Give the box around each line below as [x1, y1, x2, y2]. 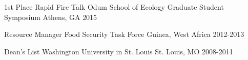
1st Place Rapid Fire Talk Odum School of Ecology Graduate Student [4, 2, 224, 12]
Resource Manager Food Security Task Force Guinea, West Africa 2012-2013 [4, 29, 244, 39]
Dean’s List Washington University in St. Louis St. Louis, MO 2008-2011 [4, 46, 233, 56]
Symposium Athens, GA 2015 [4, 11, 97, 22]
